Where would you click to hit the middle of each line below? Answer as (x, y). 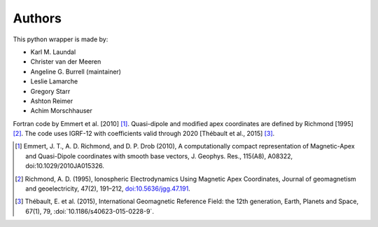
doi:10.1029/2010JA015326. (65, 166)
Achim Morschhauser (61, 111)
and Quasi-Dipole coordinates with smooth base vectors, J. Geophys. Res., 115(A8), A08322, (159, 156)
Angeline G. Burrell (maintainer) (76, 71)
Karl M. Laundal (53, 52)
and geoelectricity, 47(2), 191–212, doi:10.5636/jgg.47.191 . (108, 188)
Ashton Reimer (52, 101)
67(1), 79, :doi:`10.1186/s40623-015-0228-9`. (90, 211)
